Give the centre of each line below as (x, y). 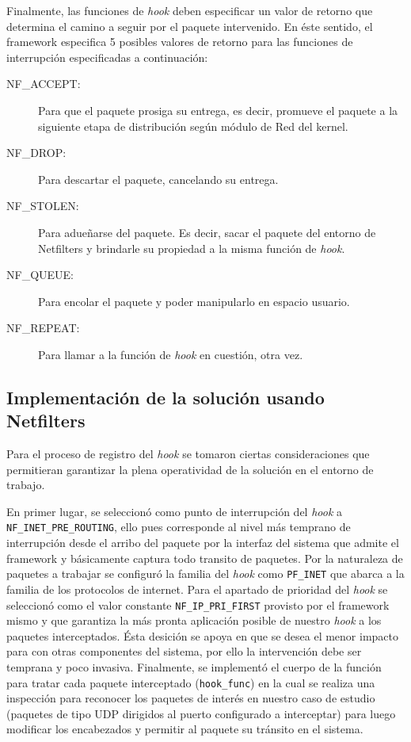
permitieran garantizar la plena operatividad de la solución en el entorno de (190, 469)
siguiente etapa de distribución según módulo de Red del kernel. (193, 126)
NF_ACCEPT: (44, 84)
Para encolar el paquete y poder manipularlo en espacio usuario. (194, 301)
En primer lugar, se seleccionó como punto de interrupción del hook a (175, 511)
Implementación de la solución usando (166, 397)
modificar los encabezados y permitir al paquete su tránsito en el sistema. (185, 729)
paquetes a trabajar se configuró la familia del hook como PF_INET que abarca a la (205, 574)
